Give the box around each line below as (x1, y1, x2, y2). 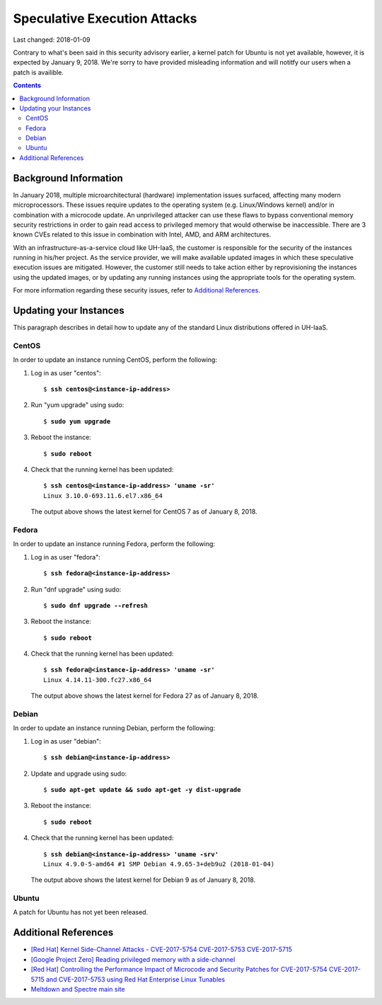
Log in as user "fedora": (30, 552, 100, 561)
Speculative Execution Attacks (13, 11, 197, 26)
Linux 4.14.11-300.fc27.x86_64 (43, 676, 152, 683)
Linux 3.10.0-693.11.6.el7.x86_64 (43, 492, 163, 499)
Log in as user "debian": (30, 737, 102, 745)
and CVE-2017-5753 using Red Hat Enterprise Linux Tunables (46, 975, 226, 984)
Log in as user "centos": (30, 368, 102, 377)
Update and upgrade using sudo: (30, 769, 127, 778)
